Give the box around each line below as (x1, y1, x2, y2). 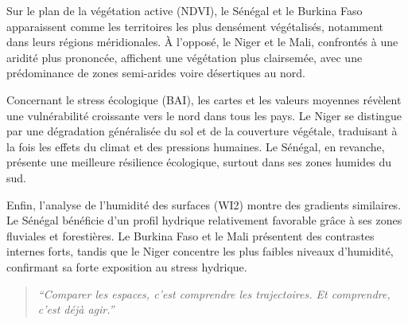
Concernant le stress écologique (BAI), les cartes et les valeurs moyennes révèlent (6, 91, 402, 107)
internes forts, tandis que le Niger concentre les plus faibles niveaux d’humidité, (6, 243, 394, 260)
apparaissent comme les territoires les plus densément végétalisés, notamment (6, 18, 384, 34)
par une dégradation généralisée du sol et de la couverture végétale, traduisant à (6, 123, 398, 139)
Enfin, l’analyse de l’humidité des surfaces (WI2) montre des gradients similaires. (6, 196, 402, 213)
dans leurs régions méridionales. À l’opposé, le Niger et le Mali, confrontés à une (6, 33, 398, 50)
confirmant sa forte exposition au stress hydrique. (6, 258, 247, 275)
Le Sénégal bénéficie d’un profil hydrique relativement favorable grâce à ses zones (6, 212, 402, 228)
